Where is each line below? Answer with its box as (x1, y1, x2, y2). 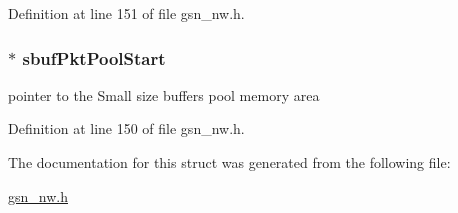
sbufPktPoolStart (22, 45, 166, 70)
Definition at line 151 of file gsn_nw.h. (8, 3, 245, 23)
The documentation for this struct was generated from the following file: (8, 152, 451, 172)
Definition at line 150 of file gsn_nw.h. (8, 118, 245, 139)
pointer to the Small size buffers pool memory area (8, 84, 320, 105)
